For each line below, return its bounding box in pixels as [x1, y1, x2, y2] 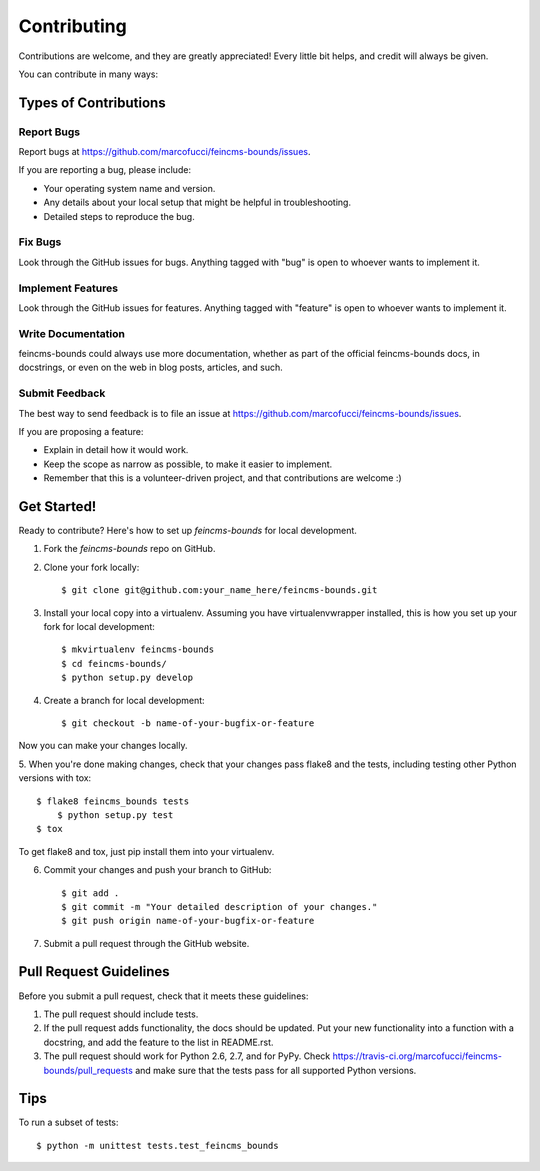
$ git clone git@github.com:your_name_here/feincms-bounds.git [61, 585, 378, 596]
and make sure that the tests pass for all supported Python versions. [135, 1064, 417, 1076]
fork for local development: [43, 621, 155, 633]
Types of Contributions [18, 94, 166, 111]
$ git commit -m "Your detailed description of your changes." [61, 901, 378, 912]
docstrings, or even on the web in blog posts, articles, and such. [18, 361, 284, 374]
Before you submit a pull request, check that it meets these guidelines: [18, 990, 309, 1002]
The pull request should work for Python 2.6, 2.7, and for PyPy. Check [43, 1050, 331, 1062]
